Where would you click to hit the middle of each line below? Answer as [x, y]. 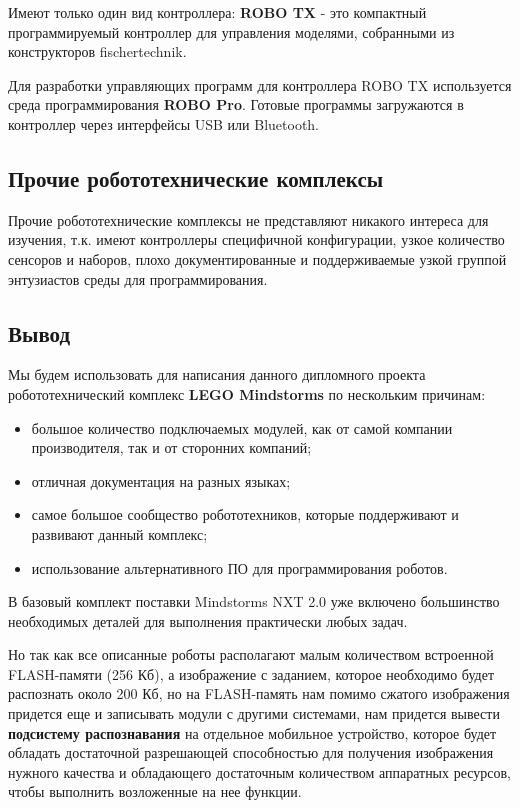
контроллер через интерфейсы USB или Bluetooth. [163, 123]
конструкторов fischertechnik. [97, 51]
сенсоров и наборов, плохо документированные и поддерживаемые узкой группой [257, 258]
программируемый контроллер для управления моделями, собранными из [231, 31]
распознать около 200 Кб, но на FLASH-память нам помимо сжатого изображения [259, 693]
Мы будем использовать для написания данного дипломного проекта [217, 374]
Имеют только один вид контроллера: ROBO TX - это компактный [217, 12]
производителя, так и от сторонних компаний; [171, 447]
